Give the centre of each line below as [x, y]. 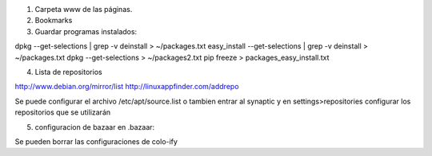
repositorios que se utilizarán [63, 112]
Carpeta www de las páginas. [84, 9]
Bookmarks [54, 21]
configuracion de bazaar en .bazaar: [95, 127]
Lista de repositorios [69, 72]
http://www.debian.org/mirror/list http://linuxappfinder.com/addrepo [127, 87]
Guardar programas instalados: [86, 31]
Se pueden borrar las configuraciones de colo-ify [96, 141]
